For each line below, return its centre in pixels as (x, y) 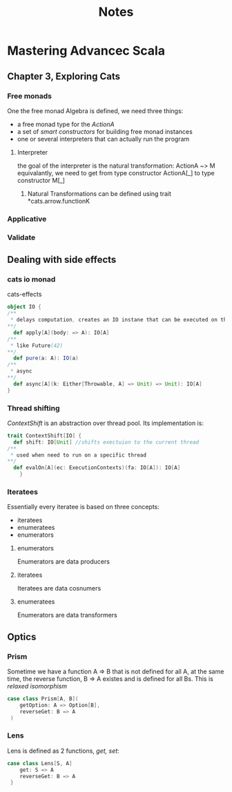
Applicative (27, 219)
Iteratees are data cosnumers (59, 588)
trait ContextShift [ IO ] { (44, 435)
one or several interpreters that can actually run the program (103, 139)
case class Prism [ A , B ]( (43, 699)
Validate (21, 237)
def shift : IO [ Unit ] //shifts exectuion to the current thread (106, 442)
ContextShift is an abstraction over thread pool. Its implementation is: (105, 423)
